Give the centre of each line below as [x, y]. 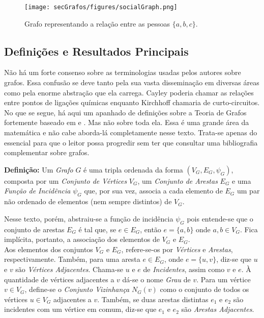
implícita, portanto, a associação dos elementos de [82, 239]
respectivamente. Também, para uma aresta [72, 259]
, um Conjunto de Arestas [178, 180]
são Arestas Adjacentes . [218, 309]
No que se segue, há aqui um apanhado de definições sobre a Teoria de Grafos [125, 112]
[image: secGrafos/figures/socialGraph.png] [101, 7]
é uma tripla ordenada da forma [133, 169]
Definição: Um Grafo [39, 169]
